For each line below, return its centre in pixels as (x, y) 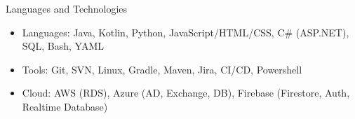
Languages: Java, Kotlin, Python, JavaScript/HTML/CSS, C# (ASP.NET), (186, 32)
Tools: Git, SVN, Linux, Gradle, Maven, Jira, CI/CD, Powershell (162, 69)
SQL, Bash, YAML (63, 46)
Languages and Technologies (67, 8)
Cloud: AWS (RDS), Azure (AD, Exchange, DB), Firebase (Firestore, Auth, (186, 93)
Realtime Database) (65, 106)
